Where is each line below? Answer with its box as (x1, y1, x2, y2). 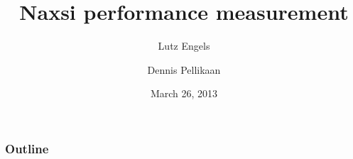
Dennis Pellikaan (147, 62, 221, 77)
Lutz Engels (158, 38, 210, 53)
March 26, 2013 (150, 86, 218, 101)
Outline (5, 139, 49, 157)
